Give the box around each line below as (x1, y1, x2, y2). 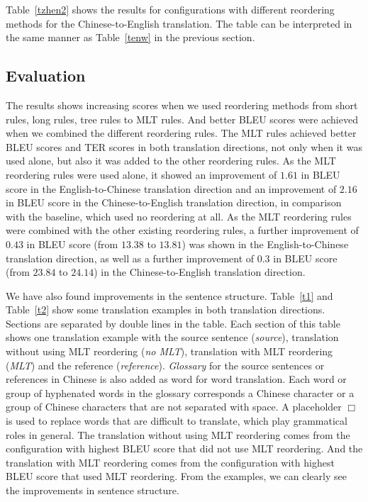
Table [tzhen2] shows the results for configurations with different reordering (6, 2, 335, 16)
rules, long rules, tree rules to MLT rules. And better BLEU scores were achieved (6, 111, 358, 126)
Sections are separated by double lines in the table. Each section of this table (6, 316, 340, 330)
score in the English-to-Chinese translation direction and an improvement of (6, 181, 337, 196)
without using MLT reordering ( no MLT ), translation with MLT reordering (6, 344, 333, 359)
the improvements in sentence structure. (6, 483, 179, 498)
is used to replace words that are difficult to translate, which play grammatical (6, 413, 347, 428)
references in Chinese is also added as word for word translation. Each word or (6, 372, 347, 386)
